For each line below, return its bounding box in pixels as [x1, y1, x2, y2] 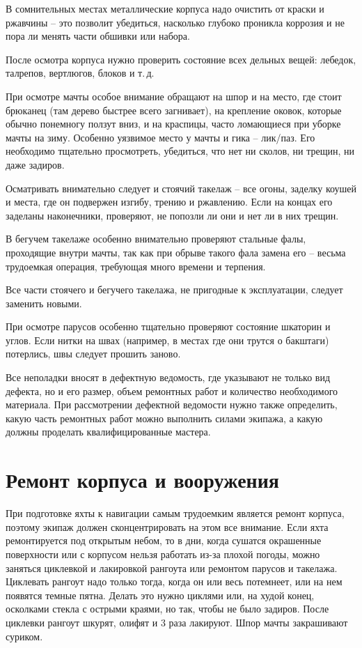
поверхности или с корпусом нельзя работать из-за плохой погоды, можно [6, 546, 320, 561]
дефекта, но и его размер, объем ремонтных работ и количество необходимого [6, 383, 338, 398]
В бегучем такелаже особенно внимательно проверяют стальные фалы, [6, 231, 306, 246]
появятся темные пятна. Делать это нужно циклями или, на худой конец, [6, 587, 315, 602]
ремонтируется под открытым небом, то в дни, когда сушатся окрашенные [6, 533, 322, 548]
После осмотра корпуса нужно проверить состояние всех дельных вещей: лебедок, [6, 52, 356, 66]
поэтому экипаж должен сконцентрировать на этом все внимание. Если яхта [6, 519, 329, 534]
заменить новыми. [6, 295, 82, 310]
